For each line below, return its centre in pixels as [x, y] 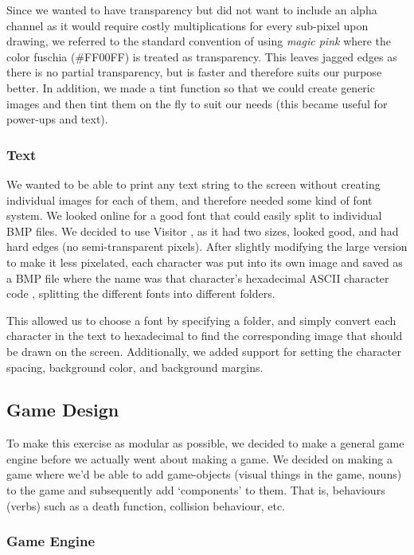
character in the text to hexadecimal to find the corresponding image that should [205, 336]
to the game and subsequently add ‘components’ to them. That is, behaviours [196, 490]
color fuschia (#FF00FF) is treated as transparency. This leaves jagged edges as [202, 56]
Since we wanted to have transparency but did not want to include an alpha [192, 10]
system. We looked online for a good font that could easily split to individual [194, 215]
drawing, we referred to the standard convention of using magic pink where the [199, 41]
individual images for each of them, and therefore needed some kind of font [189, 199]
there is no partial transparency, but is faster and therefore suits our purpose [194, 72]
